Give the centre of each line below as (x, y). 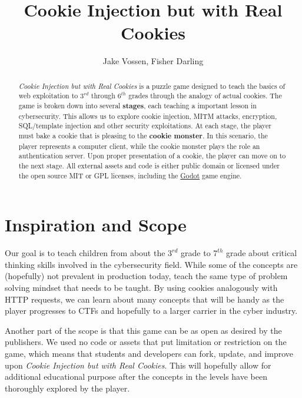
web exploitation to (48, 96)
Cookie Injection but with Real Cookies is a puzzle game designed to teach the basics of (152, 86)
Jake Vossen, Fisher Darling (153, 61)
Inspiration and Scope (96, 225)
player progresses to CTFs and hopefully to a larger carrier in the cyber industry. (151, 311)
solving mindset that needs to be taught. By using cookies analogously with (141, 287)
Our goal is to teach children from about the (85, 253)
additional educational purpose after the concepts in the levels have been (136, 377)
